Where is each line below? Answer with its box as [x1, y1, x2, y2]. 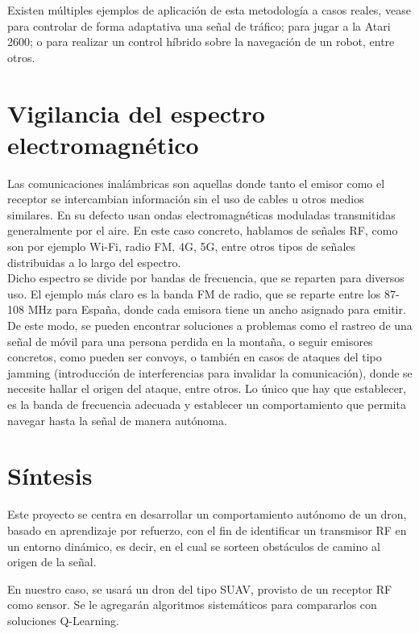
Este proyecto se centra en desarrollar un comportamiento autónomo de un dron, [7, 506, 407, 523]
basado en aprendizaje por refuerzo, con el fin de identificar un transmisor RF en [7, 521, 407, 538]
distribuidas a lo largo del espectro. [7, 253, 181, 270]
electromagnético [7, 127, 199, 161]
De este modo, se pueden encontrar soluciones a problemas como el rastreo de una [7, 317, 413, 334]
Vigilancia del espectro [7, 96, 265, 129]
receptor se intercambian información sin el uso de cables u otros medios [7, 190, 364, 207]
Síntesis [7, 459, 93, 492]
